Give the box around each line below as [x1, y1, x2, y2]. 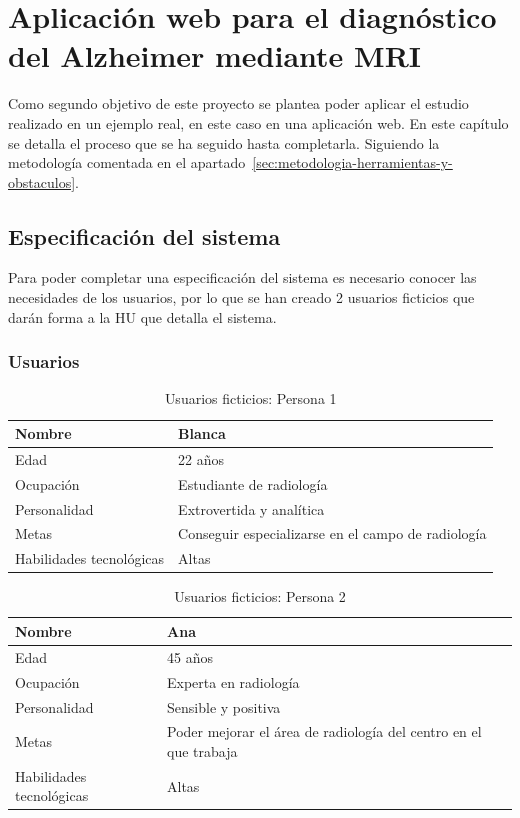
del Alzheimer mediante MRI [8, 35, 422, 76]
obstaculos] [8, 171, 76, 192]
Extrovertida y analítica [178, 498, 325, 519]
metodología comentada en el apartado [8, 152, 246, 173]
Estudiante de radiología [178, 473, 328, 494]
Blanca [178, 423, 226, 444]
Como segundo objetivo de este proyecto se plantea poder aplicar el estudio [8, 93, 469, 114]
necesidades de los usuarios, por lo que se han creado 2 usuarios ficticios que [8, 287, 475, 308]
